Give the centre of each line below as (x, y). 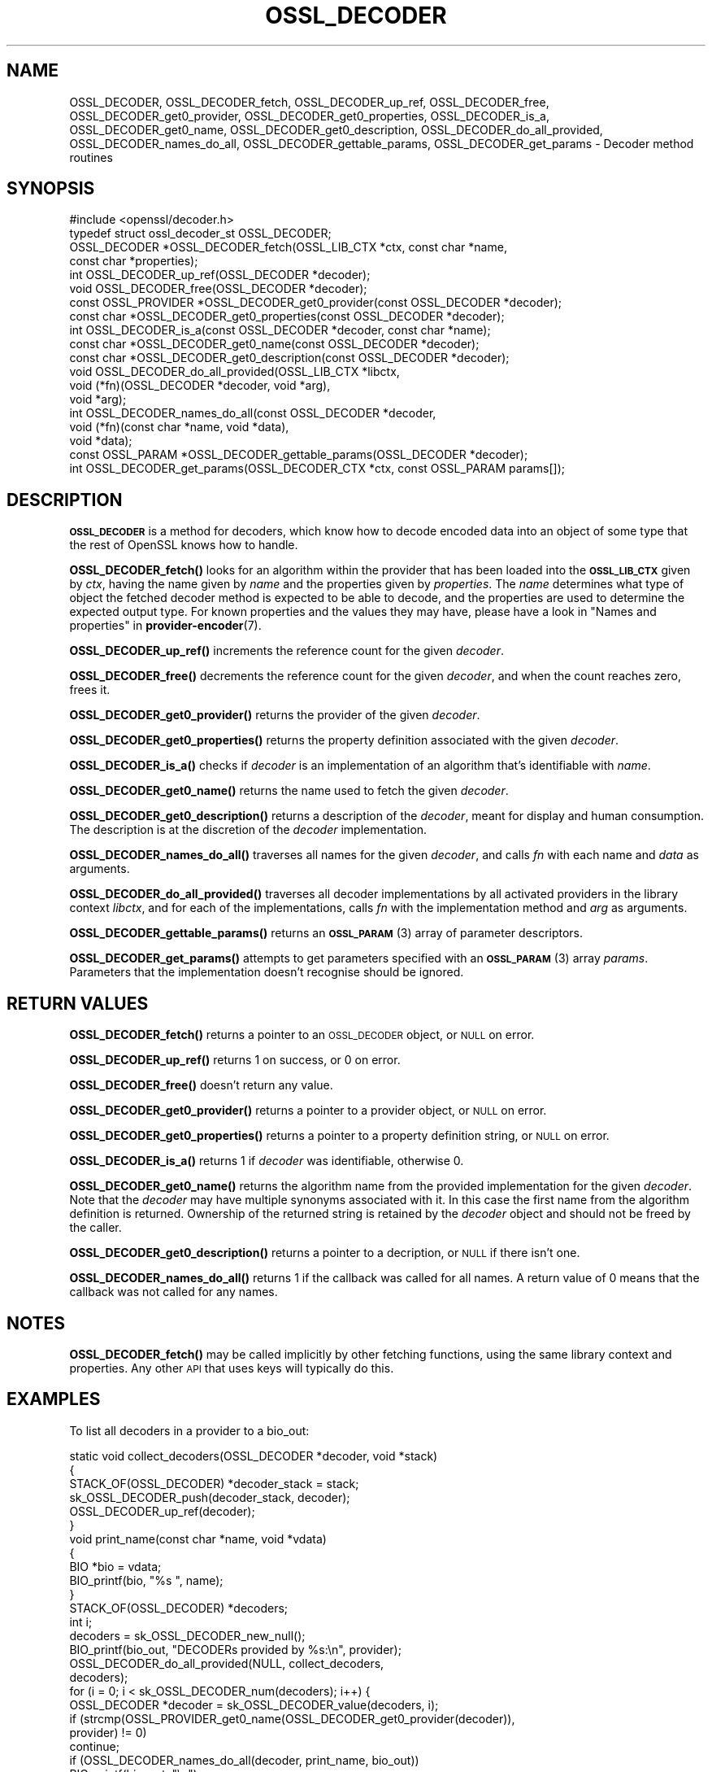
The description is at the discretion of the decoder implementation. (248, 830)
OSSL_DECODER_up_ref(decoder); (162, 1511)
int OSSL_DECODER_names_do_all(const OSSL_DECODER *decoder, (253, 413)
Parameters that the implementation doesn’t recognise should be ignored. (267, 972)
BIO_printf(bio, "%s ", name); (146, 1580)
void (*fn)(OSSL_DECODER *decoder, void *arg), (200, 386)
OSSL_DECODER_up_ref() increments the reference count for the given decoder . (287, 651)
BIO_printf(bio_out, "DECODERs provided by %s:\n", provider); (235, 1649)
